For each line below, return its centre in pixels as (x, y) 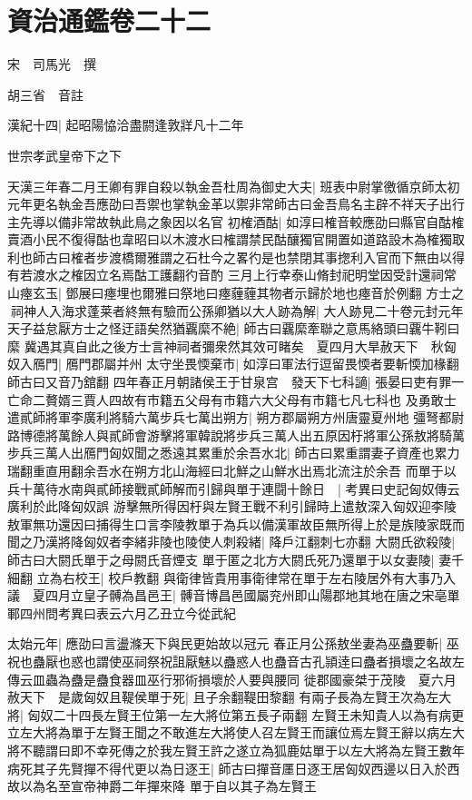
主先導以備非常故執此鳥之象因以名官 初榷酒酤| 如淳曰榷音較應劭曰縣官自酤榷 (236, 221)
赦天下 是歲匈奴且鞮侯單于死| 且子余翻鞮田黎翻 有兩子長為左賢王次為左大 (230, 697)
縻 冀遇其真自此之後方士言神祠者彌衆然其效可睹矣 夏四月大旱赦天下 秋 (226, 346)
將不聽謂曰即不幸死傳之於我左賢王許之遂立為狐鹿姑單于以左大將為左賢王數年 (236, 750)
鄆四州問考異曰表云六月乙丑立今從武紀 (122, 612)
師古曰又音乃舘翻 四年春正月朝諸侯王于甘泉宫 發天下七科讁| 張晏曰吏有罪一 (236, 382)
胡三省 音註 (45, 94)
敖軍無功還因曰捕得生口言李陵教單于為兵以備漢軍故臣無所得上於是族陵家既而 (236, 523)
